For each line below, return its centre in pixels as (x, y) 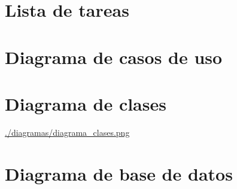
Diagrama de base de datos (119, 173)
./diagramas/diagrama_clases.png (67, 132)
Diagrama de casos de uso (114, 57)
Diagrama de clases (86, 103)
